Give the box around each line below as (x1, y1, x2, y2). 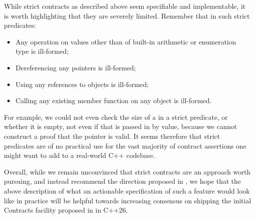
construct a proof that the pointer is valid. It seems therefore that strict (4, 131, 220, 141)
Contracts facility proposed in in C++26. (4, 205, 128, 215)
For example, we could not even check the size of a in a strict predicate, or (4, 111, 228, 122)
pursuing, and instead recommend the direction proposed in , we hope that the (4, 176, 241, 186)
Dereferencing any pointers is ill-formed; (15, 62, 136, 72)
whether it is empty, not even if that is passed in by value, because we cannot (4, 121, 237, 131)
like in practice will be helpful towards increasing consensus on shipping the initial (4, 195, 251, 205)
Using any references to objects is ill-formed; (15, 79, 149, 89)
